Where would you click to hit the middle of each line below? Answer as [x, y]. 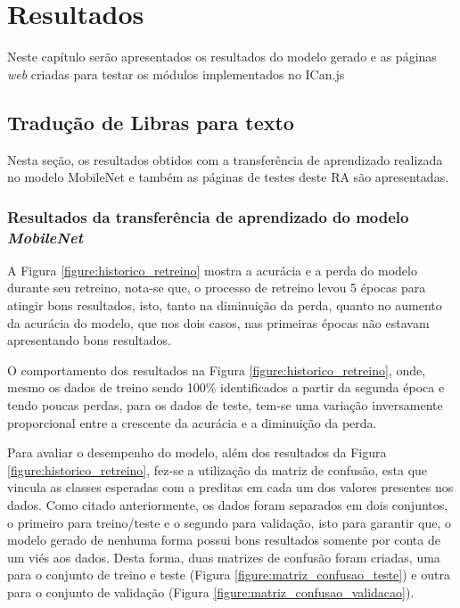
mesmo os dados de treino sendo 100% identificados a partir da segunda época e [226, 387]
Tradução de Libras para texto [151, 122]
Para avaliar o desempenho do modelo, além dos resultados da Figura [197, 452]
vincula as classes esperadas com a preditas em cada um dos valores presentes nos [230, 487]
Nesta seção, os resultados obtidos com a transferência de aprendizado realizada [225, 159]
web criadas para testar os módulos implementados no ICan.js [176, 74]
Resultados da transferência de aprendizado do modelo [208, 216]
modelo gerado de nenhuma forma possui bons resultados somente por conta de [224, 540]
